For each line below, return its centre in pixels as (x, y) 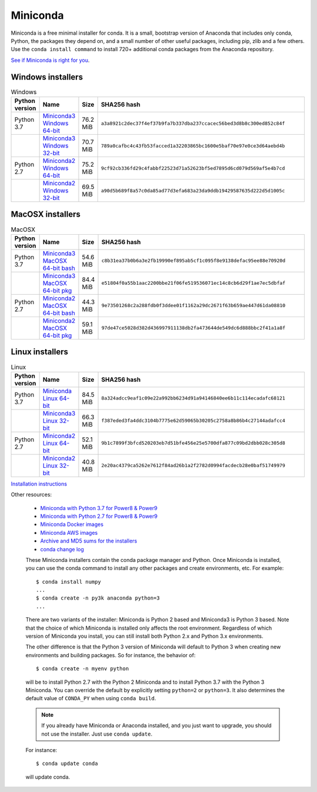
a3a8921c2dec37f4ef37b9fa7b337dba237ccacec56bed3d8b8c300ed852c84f (193, 123)
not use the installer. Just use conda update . (97, 734)
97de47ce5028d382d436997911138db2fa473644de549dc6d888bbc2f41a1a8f (193, 328)
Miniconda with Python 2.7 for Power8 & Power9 (99, 516)
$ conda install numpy (69, 582)
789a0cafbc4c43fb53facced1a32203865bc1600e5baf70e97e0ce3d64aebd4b (193, 146)
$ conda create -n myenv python (82, 669)
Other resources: (31, 495)
